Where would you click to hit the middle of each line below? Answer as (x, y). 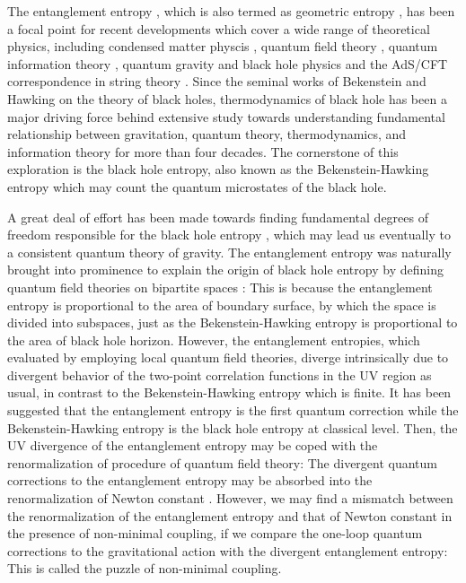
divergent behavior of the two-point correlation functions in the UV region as (220, 374)
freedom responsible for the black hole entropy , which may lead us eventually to (229, 235)
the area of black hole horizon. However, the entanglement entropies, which (214, 339)
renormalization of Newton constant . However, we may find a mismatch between (230, 498)
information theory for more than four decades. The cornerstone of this (203, 151)
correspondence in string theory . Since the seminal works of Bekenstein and (217, 81)
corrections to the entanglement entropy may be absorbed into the (190, 480)
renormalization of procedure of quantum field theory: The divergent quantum (223, 462)
